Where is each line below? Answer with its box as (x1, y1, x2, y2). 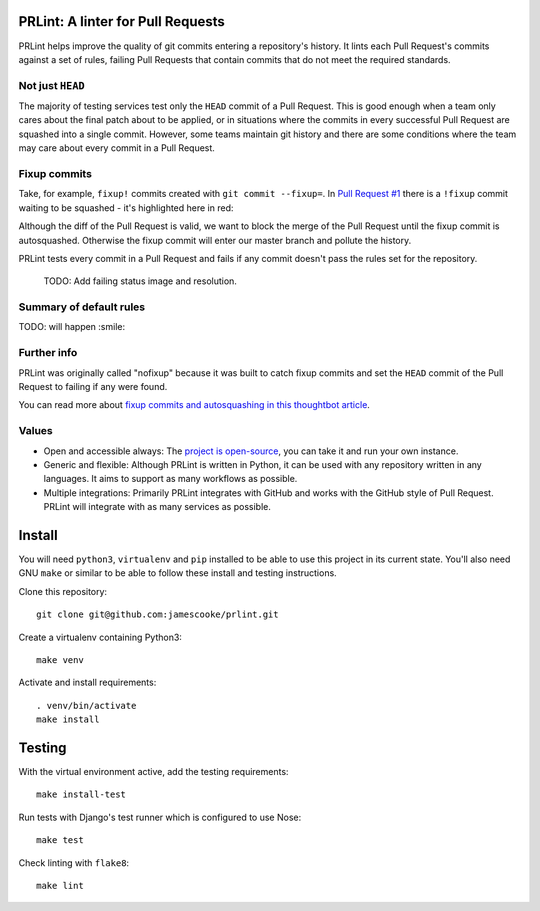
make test (36, 835, 84, 846)
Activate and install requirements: (18, 676, 157, 689)
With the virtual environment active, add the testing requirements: (18, 766, 289, 778)
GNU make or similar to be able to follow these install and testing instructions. (18, 567, 337, 579)
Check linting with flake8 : (18, 856, 130, 869)
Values (18, 424, 54, 438)
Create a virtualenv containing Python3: (18, 631, 182, 643)
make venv (36, 654, 84, 665)
